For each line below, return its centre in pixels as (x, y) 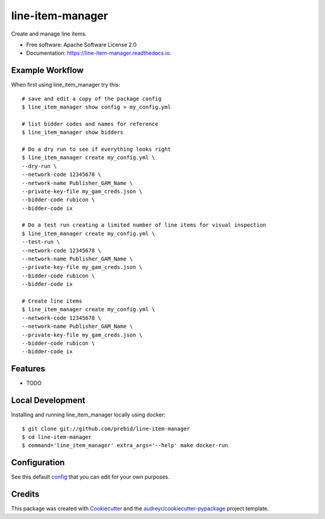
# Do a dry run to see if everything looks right (97, 149)
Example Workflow (47, 70)
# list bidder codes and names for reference (90, 124)
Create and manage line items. (49, 34)
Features (28, 369)
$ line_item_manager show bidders (73, 132)
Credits (25, 494)
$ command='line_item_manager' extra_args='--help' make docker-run (125, 445)
